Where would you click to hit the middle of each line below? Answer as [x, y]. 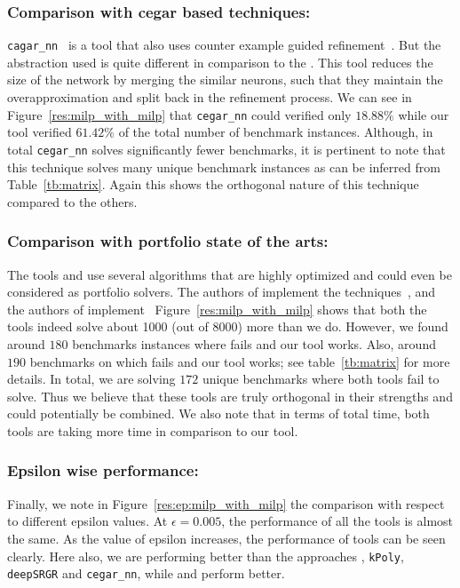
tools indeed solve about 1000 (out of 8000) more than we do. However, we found [228, 326]
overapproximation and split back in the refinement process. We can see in [210, 97]
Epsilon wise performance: [103, 470]
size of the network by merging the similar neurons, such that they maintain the [225, 79]
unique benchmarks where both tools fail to [321, 379]
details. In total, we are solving [91, 379]
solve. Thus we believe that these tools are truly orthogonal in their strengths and [230, 396]
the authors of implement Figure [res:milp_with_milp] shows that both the [217, 309]
